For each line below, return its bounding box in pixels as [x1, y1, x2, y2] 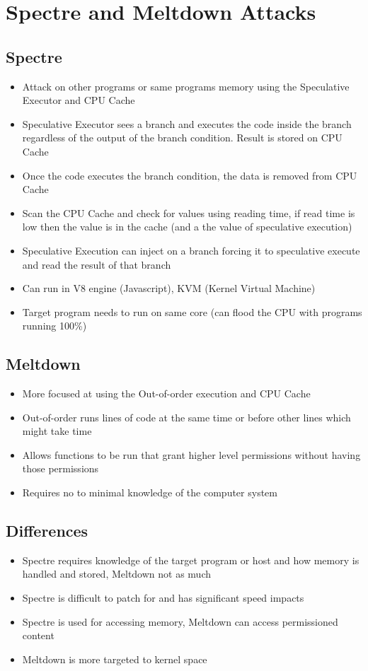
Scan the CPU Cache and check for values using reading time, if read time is [22, 205, 355, 220]
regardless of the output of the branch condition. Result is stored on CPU [22, 130, 343, 145]
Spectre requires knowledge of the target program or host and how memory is [22, 552, 360, 567]
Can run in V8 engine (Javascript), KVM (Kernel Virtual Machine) [22, 281, 316, 296]
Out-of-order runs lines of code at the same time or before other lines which [22, 409, 351, 424]
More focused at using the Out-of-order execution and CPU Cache [22, 386, 311, 401]
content [22, 628, 54, 643]
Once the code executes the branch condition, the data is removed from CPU [22, 168, 357, 182]
